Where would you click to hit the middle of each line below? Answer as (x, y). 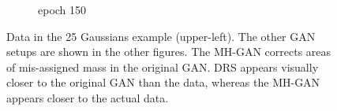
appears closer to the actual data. (88, 97)
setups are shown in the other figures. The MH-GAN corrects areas (169, 52)
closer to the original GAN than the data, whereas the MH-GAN (163, 82)
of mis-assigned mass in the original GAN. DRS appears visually (163, 67)
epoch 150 (62, 9)
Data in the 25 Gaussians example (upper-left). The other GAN (161, 36)
